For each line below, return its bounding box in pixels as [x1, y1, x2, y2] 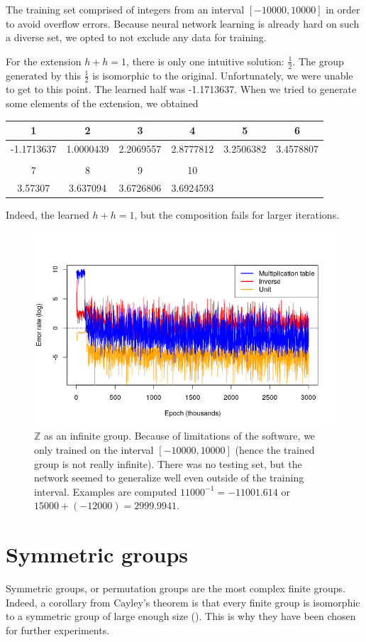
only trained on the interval [34, 442, 154, 457]
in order [326, 2, 360, 16]
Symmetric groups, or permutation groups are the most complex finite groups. [6, 581, 345, 596]
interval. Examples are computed [34, 484, 177, 499]
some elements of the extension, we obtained [6, 96, 199, 111]
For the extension [6, 53, 82, 68]
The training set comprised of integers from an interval [6, 2, 245, 16]
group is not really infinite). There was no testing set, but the [34, 456, 302, 471]
